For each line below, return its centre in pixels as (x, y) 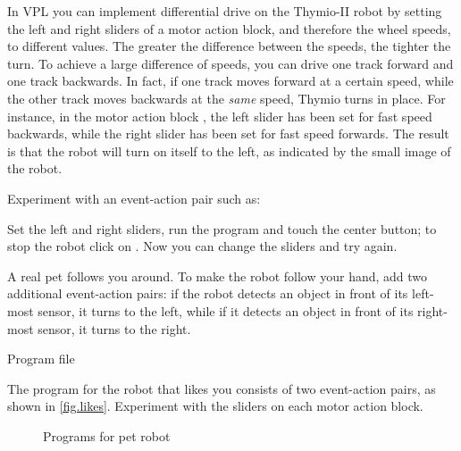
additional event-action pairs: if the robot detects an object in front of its (208, 293)
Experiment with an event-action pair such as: (134, 198)
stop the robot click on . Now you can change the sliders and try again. (202, 246)
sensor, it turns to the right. (114, 328)
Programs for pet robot (107, 435)
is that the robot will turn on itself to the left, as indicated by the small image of (229, 150)
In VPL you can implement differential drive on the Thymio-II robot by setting (225, 11)
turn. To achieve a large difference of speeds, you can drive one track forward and (230, 63)
